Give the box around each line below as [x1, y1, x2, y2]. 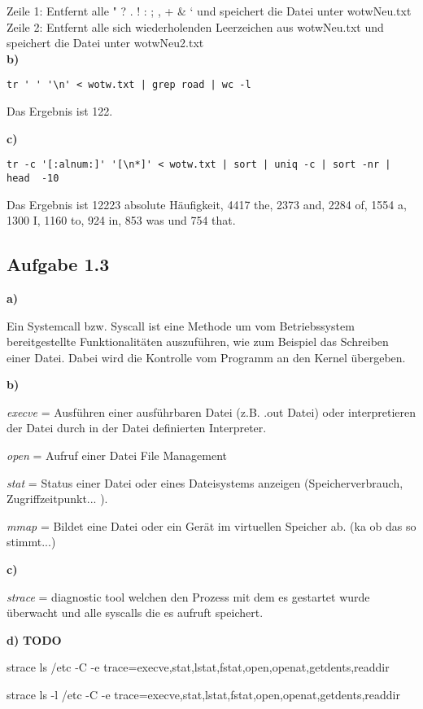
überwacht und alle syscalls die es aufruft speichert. [7, 604, 264, 621]
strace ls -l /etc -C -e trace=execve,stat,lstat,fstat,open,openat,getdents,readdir [7, 686, 400, 703]
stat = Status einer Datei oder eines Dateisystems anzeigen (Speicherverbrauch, [7, 474, 403, 491]
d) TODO [7, 631, 62, 648]
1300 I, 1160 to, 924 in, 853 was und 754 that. [7, 212, 236, 229]
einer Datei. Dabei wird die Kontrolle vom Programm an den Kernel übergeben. [7, 348, 406, 365]
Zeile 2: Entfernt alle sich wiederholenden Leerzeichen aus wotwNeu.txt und [7, 18, 384, 35]
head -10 [7, 172, 59, 184]
